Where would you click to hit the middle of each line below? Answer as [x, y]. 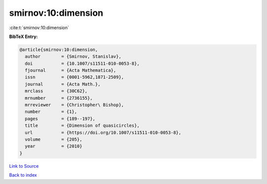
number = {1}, [51, 112]
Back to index [23, 175]
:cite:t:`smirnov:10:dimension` [39, 28]
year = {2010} [54, 146]
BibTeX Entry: [23, 37]
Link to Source [24, 166]
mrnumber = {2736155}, [59, 98]
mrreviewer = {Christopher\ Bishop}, [74, 105]
